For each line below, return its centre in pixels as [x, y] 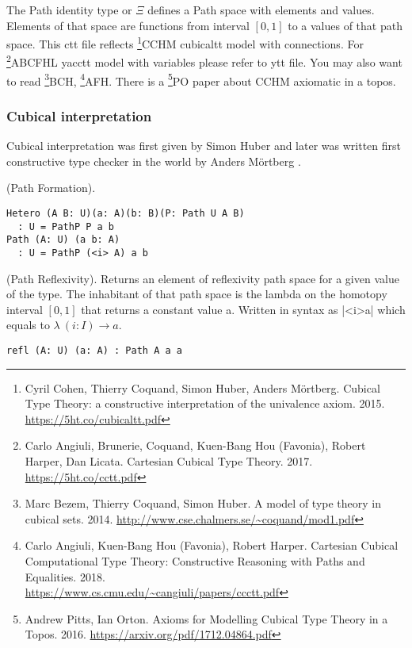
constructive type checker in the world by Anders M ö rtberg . [154, 161]
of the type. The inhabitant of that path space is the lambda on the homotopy [197, 294]
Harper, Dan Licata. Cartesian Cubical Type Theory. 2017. [169, 460]
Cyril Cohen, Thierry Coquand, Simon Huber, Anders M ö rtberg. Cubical [202, 387]
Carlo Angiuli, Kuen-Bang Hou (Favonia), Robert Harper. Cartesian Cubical [212, 545]
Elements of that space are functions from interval [128, 25]
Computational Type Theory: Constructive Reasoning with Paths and [195, 560]
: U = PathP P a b [66, 226]
